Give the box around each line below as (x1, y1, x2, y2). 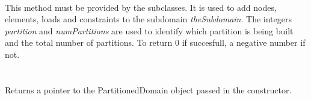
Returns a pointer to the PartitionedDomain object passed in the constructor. (5, 83, 292, 96)
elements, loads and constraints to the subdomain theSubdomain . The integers (5, 13, 292, 25)
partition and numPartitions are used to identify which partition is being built (5, 24, 294, 37)
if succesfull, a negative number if (182, 36, 306, 49)
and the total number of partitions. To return (5, 36, 173, 49)
